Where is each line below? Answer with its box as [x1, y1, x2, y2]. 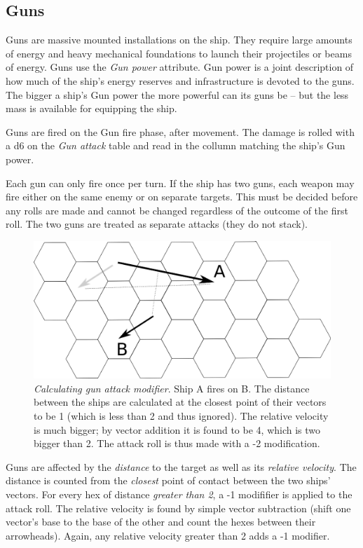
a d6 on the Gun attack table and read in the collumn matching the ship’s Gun [6, 138, 345, 153]
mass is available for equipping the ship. [6, 101, 177, 116]
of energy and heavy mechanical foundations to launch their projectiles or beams [6, 46, 352, 60]
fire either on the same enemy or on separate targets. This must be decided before [6, 189, 358, 204]
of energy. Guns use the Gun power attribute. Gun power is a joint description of [6, 60, 354, 74]
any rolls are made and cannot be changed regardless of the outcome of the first [6, 203, 348, 217]
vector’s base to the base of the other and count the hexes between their [6, 514, 316, 529]
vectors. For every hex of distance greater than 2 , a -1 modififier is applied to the [6, 486, 352, 501]
